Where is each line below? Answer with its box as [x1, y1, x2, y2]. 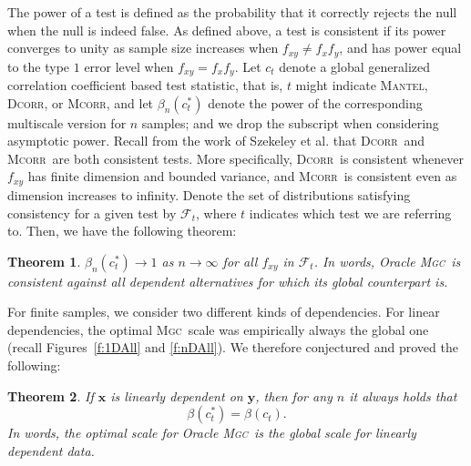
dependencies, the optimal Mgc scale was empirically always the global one [7, 319, 429, 339]
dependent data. [7, 441, 95, 460]
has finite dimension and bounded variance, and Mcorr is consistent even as [27, 167, 457, 186]
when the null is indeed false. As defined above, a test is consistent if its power [7, 20, 446, 39]
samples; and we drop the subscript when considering [141, 113, 439, 132]
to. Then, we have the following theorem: [7, 221, 237, 240]
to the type [7, 56, 70, 76]
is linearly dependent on [110, 386, 243, 405]
